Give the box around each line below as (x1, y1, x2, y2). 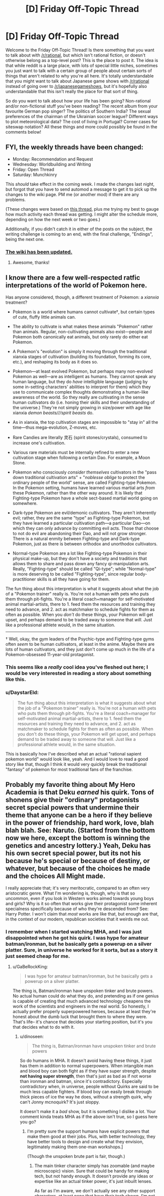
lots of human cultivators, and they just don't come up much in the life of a (5, 646, 155, 652)
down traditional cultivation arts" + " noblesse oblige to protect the (12, 474, 145, 480)
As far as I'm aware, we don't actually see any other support (34, 1188, 155, 1194)
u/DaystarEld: (5, 689, 39, 696)
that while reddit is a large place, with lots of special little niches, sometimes (5, 62, 158, 68)
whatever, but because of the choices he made (5, 864, 150, 873)
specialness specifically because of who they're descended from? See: (5, 906, 149, 912)
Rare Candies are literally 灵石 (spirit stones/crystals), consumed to (12, 434, 147, 440)
